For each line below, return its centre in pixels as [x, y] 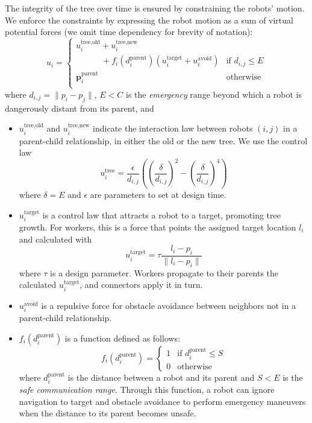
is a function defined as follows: [123, 338]
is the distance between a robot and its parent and [161, 377]
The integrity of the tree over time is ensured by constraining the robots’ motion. [155, 8]
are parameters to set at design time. [158, 194]
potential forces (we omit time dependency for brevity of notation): [129, 32]
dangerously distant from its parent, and [80, 108]
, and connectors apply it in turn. [141, 285]
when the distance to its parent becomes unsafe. [108, 413]
